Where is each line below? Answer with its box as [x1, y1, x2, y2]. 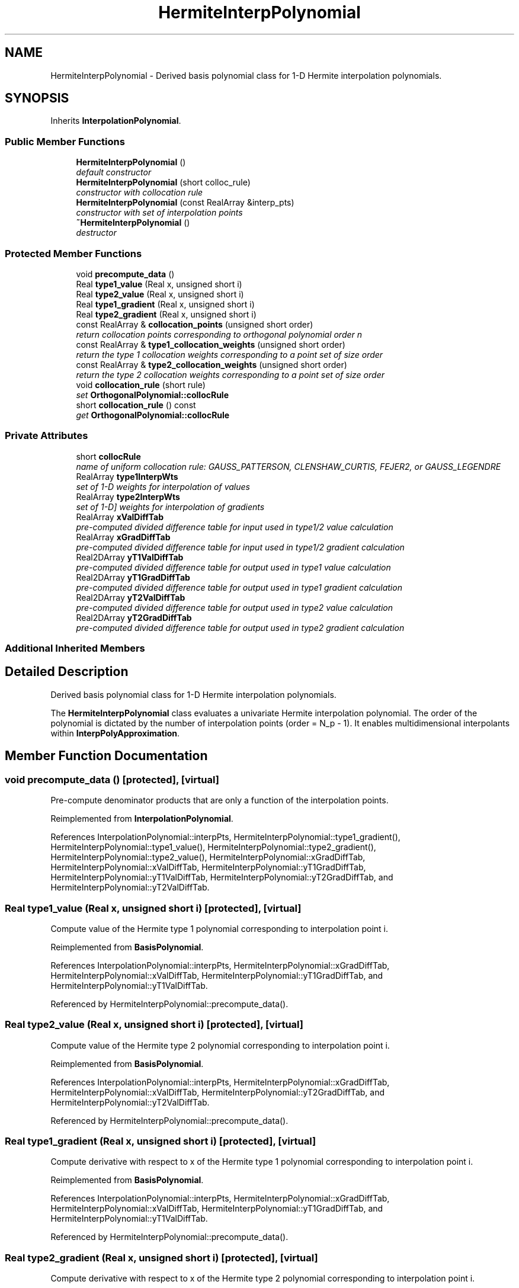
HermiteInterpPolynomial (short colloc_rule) [76, 177, 251, 188]
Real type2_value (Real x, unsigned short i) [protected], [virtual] [5, 1018, 303, 1031]
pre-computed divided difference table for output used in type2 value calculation [76, 602, 393, 613]
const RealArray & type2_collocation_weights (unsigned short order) [76, 359, 347, 370]
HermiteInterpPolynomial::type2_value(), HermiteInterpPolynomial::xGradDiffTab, [50, 852, 366, 863]
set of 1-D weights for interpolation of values [76, 481, 250, 492]
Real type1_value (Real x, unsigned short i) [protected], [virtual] [5, 902, 302, 914]
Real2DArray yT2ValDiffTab [76, 592, 185, 603]
